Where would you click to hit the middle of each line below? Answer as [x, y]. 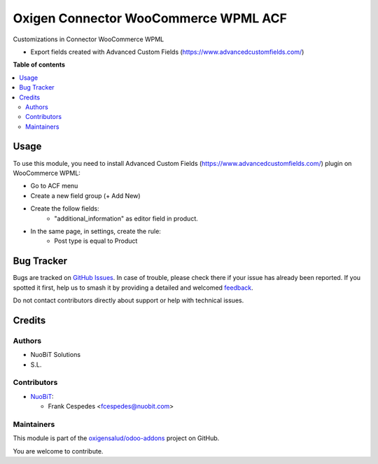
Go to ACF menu [54, 186]
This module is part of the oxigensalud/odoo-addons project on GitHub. [116, 438]
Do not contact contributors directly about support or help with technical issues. [128, 300]
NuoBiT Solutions [55, 355]
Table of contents [39, 65]
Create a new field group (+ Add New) [85, 195]
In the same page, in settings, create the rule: [96, 231]
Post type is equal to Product [96, 241]
